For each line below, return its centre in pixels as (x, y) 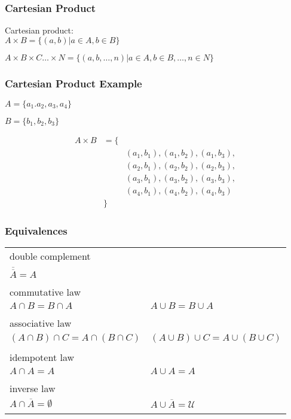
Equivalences (36, 231)
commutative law (45, 292)
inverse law (33, 388)
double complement (50, 256)
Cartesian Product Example (73, 83)
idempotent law (42, 357)
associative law (41, 323)
